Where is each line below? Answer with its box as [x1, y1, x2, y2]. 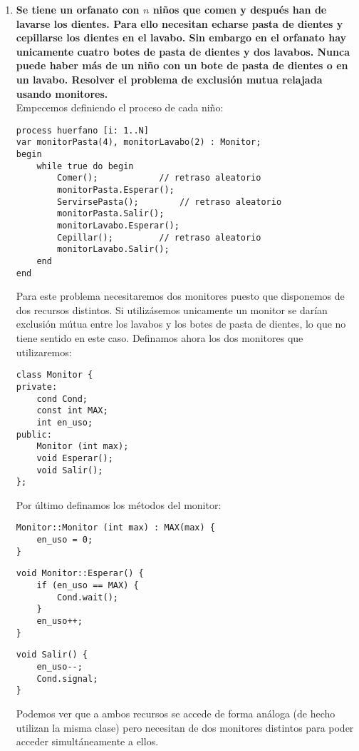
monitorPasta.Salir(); [57, 208, 165, 219]
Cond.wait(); [57, 592, 118, 603]
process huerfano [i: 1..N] [16, 125, 149, 136]
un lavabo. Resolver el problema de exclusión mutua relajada [16, 71, 323, 86]
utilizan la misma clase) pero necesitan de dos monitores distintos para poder [16, 720, 354, 735]
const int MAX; [36, 405, 108, 416]
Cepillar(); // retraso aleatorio [57, 232, 261, 243]
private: [16, 381, 58, 392]
